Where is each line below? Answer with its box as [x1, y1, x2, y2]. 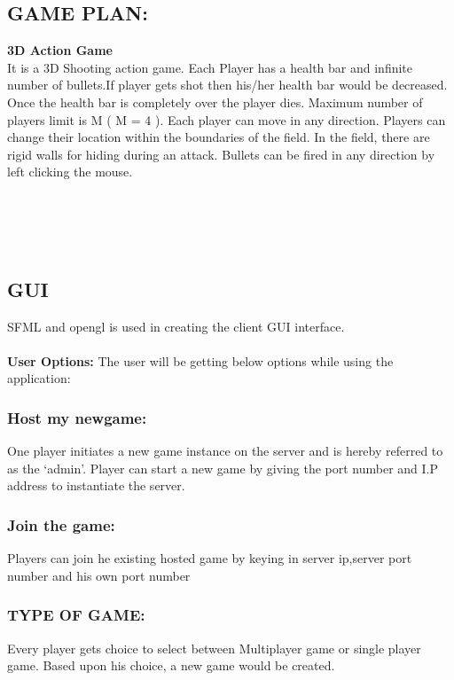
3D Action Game [7, 41, 113, 59]
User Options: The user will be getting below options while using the [7, 351, 394, 370]
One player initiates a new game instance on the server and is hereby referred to [7, 442, 443, 460]
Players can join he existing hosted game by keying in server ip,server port [7, 549, 412, 567]
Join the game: [7, 513, 115, 535]
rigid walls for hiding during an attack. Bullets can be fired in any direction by [7, 145, 435, 163]
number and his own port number [7, 566, 191, 584]
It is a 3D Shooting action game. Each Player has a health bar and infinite [7, 58, 413, 76]
